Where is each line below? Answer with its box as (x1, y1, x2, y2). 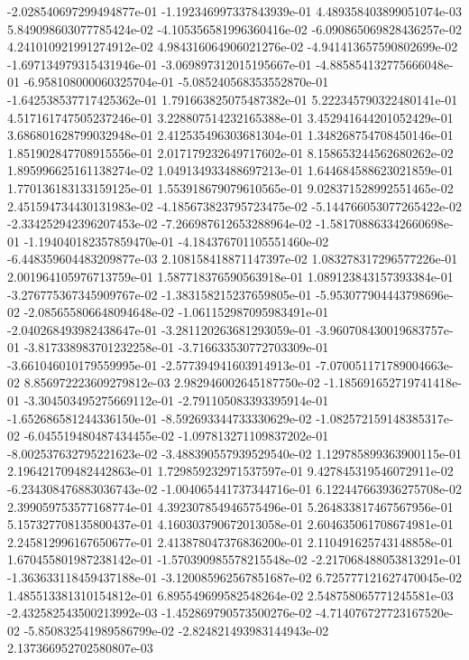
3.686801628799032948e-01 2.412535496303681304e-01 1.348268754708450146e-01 (7, 125, 454, 144)
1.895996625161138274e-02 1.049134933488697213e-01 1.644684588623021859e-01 (7, 161, 454, 180)
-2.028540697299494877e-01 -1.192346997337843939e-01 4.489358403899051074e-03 (7, 2, 462, 20)
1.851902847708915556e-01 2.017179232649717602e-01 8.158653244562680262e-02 (7, 143, 454, 162)
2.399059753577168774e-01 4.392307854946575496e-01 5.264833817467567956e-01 (7, 497, 454, 516)
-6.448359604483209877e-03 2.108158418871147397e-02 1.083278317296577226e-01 (7, 249, 458, 268)
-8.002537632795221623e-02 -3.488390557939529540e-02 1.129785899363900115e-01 (7, 443, 462, 462)
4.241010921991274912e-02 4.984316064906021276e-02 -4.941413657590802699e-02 (7, 37, 458, 56)
